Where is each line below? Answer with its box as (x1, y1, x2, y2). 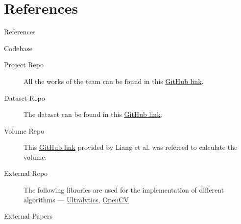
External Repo (4, 168, 48, 178)
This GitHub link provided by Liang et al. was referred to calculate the (24, 142, 238, 152)
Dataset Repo (4, 92, 45, 103)
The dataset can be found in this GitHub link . (24, 109, 163, 119)
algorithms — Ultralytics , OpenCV (24, 194, 129, 204)
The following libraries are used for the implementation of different (24, 185, 224, 195)
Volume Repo (4, 125, 45, 136)
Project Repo (4, 59, 44, 70)
